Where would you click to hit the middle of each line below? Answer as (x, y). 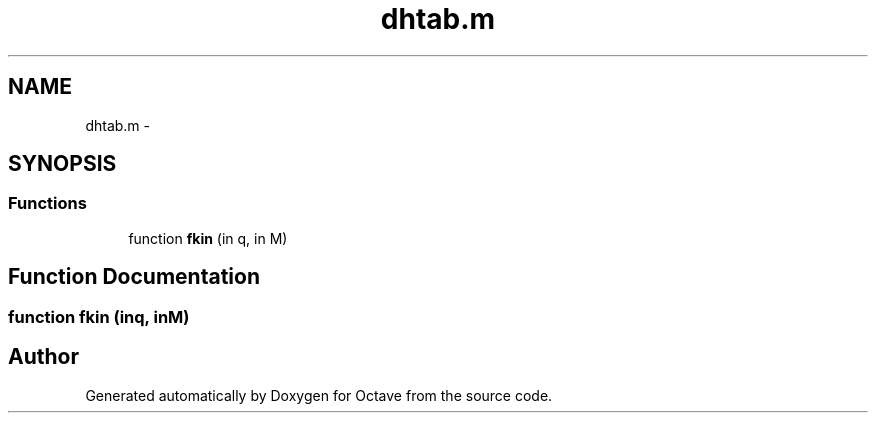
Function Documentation (134, 277)
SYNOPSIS (62, 164)
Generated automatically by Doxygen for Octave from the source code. (319, 395)
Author (43, 357)
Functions (47, 203)
